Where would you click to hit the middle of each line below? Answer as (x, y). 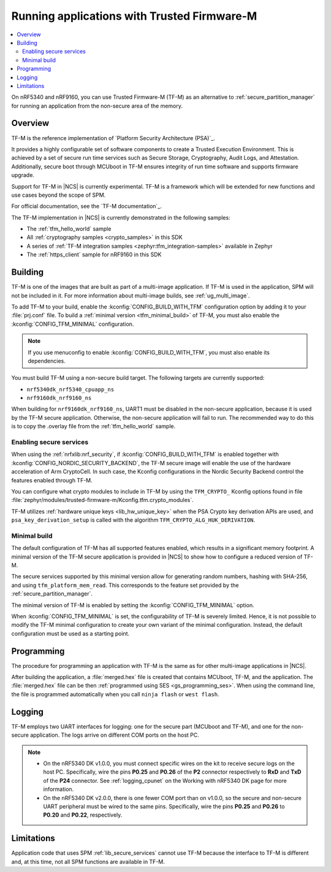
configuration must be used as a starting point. (70, 634)
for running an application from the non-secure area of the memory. (97, 106)
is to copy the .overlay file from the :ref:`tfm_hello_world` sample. (93, 426)
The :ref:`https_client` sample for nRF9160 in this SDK (94, 254)
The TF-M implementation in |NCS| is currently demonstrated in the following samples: (121, 218)
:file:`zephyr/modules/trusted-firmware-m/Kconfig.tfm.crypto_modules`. (103, 500)
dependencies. (47, 361)
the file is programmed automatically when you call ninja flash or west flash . (116, 694)
